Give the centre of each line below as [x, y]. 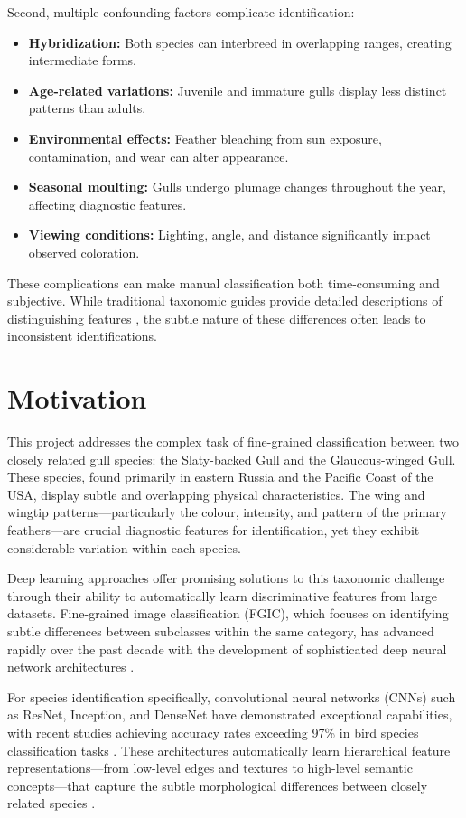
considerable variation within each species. [124, 547]
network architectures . [71, 667]
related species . [51, 803]
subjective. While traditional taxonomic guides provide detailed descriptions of [225, 301]
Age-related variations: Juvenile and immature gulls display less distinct [238, 90]
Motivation [77, 398]
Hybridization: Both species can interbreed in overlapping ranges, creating [240, 42]
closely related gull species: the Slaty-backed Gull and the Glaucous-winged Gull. [232, 459]
